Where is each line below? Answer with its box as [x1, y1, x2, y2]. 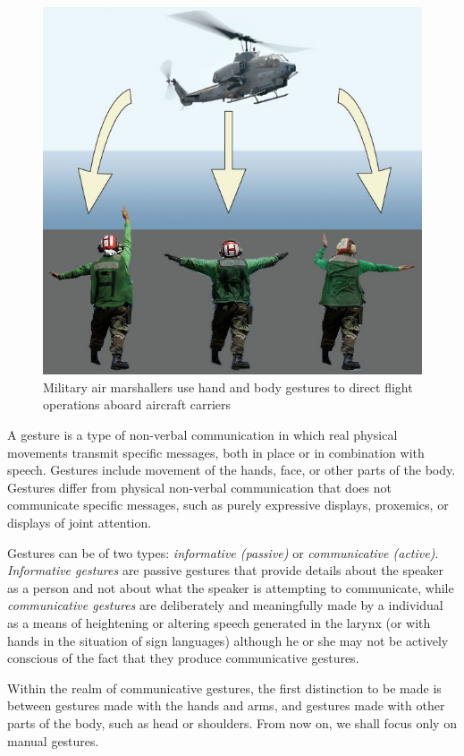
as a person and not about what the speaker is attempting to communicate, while [7, 578, 454, 597]
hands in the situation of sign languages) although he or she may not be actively [7, 631, 449, 649]
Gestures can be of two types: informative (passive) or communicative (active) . [7, 543, 439, 562]
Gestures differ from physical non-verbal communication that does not [7, 477, 392, 496]
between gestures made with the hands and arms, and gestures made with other [7, 696, 445, 715]
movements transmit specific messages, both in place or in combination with [7, 442, 425, 461]
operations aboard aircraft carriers [43, 395, 232, 414]
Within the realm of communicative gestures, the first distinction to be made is [7, 678, 442, 697]
